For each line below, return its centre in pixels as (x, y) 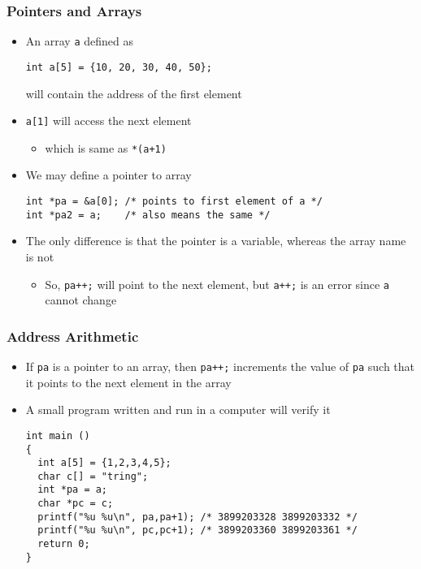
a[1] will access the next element (109, 121)
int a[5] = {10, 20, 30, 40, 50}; (119, 67)
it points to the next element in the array (128, 382)
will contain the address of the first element (134, 93)
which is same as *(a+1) (106, 147)
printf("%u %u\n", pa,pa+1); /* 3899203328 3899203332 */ (197, 517)
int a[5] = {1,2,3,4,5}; (104, 463)
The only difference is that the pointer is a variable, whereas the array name (216, 241)
